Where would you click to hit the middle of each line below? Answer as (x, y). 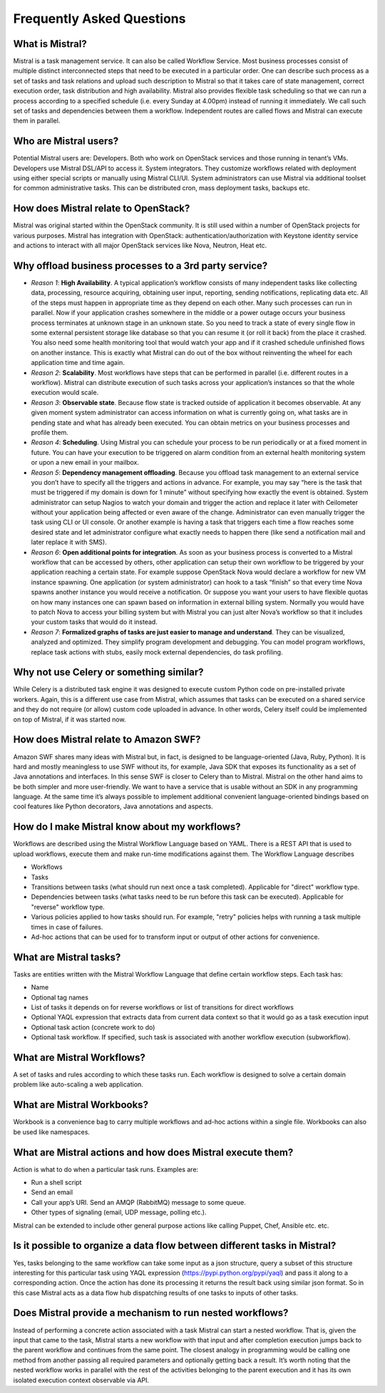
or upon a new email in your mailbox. (85, 463)
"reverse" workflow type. (68, 907)
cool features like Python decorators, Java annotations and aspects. (113, 806)
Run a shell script (56, 1183)
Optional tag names (60, 997)
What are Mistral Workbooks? (81, 1105)
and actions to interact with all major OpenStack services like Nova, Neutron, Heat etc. (140, 245)
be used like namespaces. (52, 1132)
